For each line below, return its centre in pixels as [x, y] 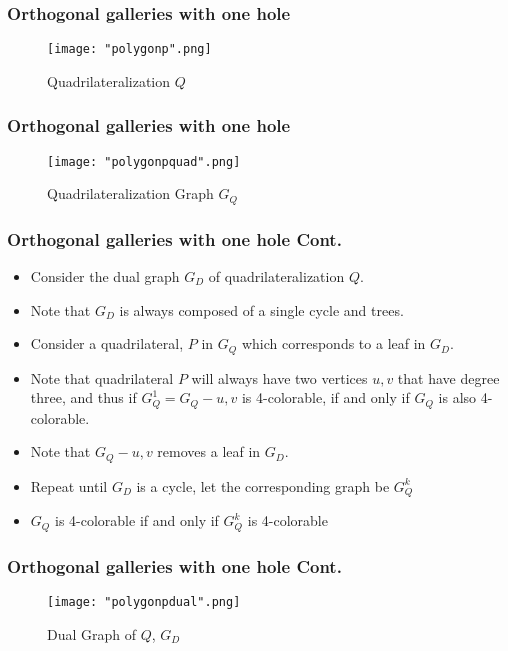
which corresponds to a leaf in [333, 343]
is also [457, 397]
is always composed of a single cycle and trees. [261, 309]
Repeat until [69, 485]
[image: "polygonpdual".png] [144, 601]
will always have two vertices [279, 377]
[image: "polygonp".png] [129, 49]
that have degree [448, 377]
